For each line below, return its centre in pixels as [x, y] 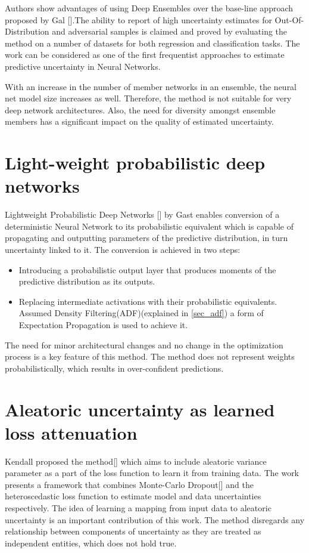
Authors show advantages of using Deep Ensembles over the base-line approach [149, 8]
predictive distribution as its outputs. [87, 281]
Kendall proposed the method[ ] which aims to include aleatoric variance [136, 461]
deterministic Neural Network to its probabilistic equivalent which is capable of [149, 226]
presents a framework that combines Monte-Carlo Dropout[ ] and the [129, 484]
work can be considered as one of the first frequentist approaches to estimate [145, 55]
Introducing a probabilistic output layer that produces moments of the [147, 269]
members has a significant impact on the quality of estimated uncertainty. [139, 121]
